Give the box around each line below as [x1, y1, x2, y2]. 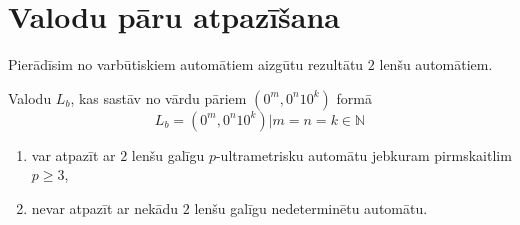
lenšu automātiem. [379, 54, 493, 75]
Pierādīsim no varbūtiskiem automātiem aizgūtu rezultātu [8, 54, 364, 75]
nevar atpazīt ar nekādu [31, 197, 179, 218]
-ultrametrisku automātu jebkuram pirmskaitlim [215, 144, 512, 165]
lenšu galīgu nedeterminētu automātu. [194, 197, 428, 218]
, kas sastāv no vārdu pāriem [70, 87, 247, 108]
